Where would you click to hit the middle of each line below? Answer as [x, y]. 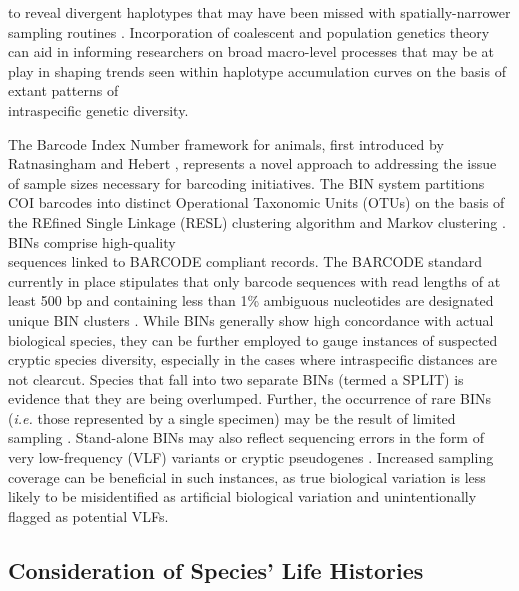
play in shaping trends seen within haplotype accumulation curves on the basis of [257, 70]
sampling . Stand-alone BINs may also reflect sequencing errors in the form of [246, 437]
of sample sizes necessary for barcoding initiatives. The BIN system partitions [246, 182]
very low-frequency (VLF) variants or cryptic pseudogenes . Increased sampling [251, 457]
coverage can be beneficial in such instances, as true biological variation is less [247, 476]
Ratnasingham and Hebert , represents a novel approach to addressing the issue [252, 163]
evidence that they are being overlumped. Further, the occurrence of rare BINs [249, 398]
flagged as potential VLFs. [88, 515]
